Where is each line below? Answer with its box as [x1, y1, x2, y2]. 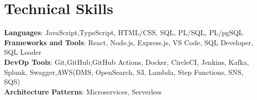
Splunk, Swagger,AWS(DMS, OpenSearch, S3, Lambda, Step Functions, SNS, [4, 66, 243, 77]
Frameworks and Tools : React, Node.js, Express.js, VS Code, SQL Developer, [4, 37, 253, 47]
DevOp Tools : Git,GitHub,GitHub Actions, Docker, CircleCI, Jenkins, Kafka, [4, 56, 249, 67]
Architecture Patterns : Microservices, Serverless [4, 86, 162, 96]
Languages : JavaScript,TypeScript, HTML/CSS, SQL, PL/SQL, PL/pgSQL [4, 27, 243, 38]
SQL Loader [4, 47, 42, 57]
